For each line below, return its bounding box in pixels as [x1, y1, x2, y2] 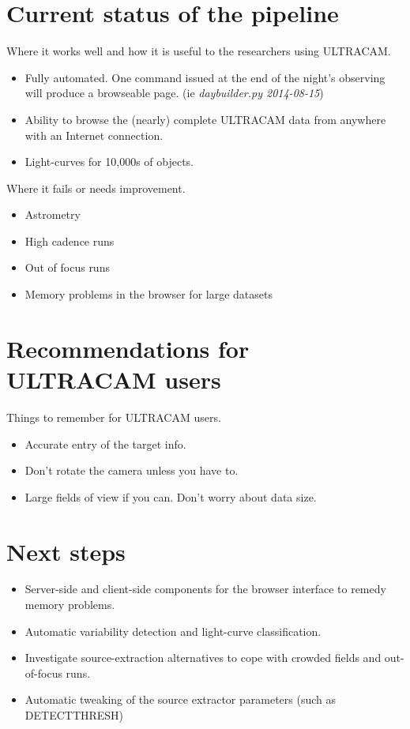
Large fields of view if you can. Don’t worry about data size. [24, 488, 317, 505]
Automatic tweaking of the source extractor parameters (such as [24, 691, 337, 708]
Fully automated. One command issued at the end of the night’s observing [24, 69, 386, 85]
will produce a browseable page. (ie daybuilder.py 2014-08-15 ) [24, 85, 324, 101]
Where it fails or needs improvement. [6, 179, 186, 196]
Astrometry [24, 206, 81, 223]
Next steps [6, 535, 126, 567]
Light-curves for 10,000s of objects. [24, 153, 194, 170]
